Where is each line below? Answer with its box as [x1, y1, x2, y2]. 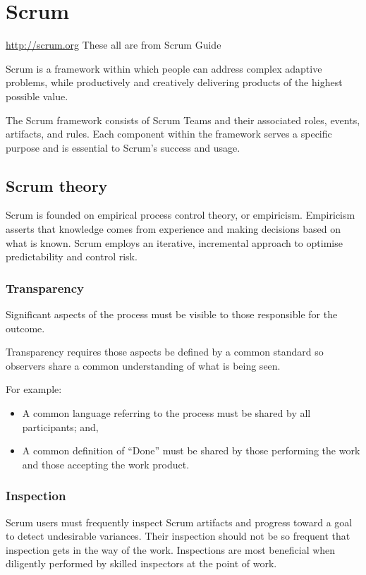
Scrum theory [6, 174, 108, 196]
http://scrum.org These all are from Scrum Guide [6, 37, 221, 52]
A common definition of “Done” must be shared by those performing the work [22, 443, 360, 458]
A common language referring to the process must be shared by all [22, 406, 311, 420]
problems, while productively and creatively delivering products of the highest [6, 75, 343, 90]
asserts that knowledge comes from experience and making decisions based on [6, 222, 341, 236]
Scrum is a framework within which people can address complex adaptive [6, 61, 322, 75]
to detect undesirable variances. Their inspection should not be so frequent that [6, 528, 350, 543]
